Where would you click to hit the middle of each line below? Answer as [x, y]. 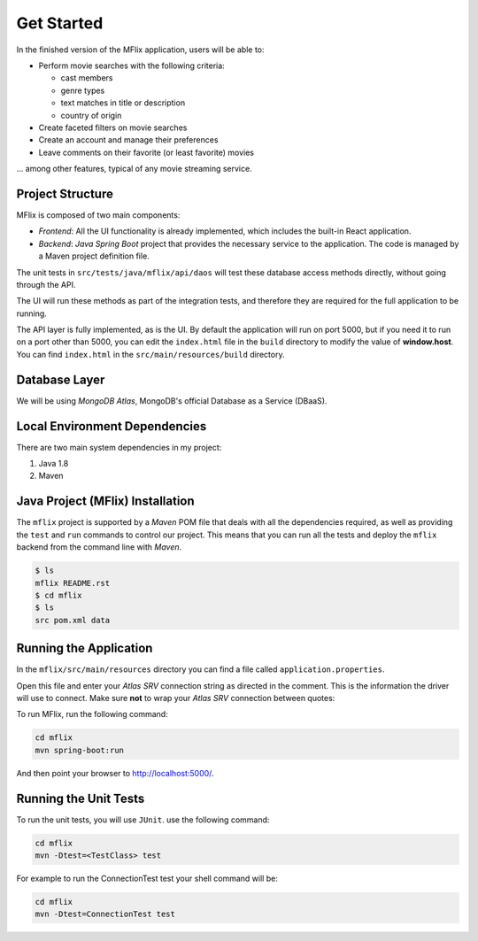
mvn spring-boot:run [79, 750]
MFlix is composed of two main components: [98, 215]
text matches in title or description [123, 103]
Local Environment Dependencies [112, 426]
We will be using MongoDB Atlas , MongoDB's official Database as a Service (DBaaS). [172, 401]
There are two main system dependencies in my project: [119, 447]
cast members [87, 78]
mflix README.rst [73, 583]
